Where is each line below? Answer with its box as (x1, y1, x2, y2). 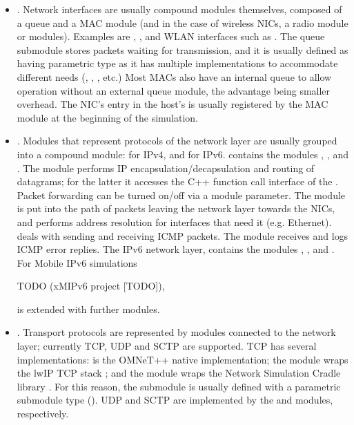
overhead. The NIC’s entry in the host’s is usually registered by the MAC (17, 97, 328, 111)
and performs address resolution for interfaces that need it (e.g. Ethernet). (17, 214, 332, 229)
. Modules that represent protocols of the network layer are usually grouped (17, 133, 337, 148)
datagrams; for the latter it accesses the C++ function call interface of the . (17, 174, 338, 189)
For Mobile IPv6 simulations (17, 255, 137, 270)
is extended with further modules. (17, 301, 160, 316)
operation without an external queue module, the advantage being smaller (17, 83, 331, 97)
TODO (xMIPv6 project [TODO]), (17, 278, 165, 293)
